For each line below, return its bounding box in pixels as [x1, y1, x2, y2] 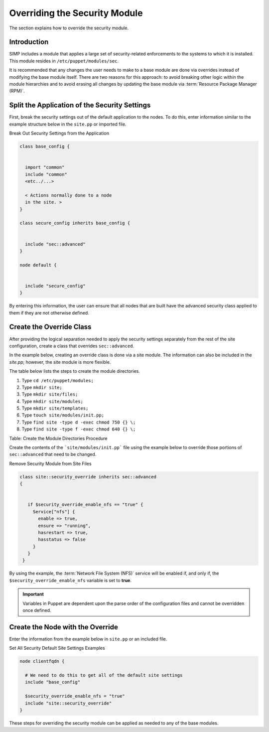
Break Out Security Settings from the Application [9, 130, 110, 137]
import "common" [25, 164, 65, 170]
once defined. [22, 607, 52, 613]
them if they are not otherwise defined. [9, 309, 89, 316]
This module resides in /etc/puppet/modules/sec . [9, 58, 119, 64]
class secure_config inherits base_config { [19, 220, 131, 226]
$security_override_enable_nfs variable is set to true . [9, 577, 132, 583]
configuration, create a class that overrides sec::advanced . [9, 343, 134, 349]
